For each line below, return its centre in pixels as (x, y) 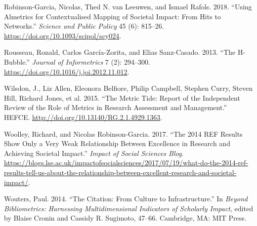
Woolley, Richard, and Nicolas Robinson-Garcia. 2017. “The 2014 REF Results (123, 133)
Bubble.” (17, 61)
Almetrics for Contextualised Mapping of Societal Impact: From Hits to (112, 16)
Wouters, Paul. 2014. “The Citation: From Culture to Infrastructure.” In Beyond (126, 199)
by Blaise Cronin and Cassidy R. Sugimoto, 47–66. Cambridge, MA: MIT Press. (125, 218)
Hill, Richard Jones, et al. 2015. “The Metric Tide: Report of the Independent (122, 97)
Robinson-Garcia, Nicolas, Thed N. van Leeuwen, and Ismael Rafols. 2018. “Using (128, 6)
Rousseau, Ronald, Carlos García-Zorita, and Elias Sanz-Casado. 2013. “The (120, 52)
